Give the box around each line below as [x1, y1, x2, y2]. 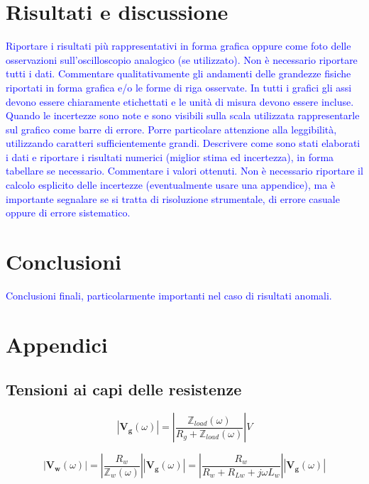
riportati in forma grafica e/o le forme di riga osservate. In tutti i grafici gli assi [6, 79, 352, 94]
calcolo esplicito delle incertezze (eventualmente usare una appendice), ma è [6, 177, 336, 192]
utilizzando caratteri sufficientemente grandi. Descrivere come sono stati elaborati [6, 136, 360, 150]
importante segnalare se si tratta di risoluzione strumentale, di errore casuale [6, 191, 340, 206]
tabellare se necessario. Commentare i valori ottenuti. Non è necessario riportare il [6, 163, 363, 178]
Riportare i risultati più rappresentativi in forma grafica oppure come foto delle [6, 38, 351, 53]
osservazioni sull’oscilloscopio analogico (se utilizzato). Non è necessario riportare [6, 52, 358, 67]
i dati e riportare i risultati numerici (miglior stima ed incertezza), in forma [6, 149, 334, 164]
